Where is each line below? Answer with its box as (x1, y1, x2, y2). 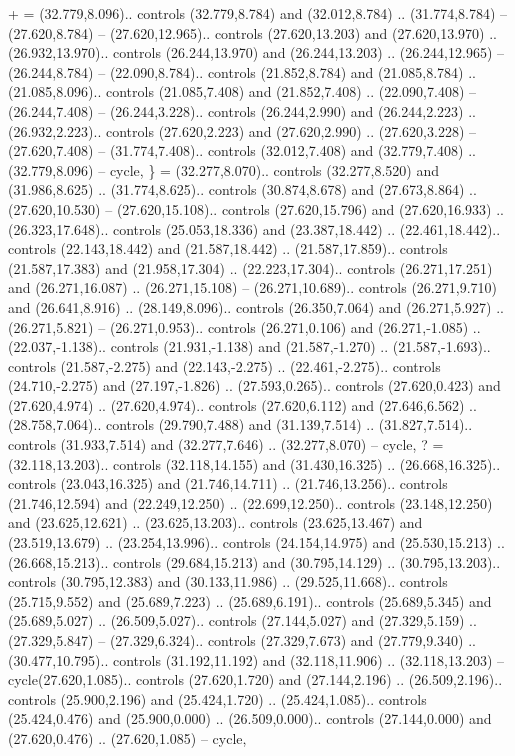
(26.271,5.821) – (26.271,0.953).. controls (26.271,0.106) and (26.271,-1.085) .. (8, 316, 481, 337)
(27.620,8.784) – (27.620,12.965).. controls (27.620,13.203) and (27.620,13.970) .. (8, 22, 497, 43)
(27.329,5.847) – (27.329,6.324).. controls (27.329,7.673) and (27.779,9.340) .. (8, 630, 476, 650)
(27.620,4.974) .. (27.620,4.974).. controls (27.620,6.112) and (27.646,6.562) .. (8, 394, 477, 415)
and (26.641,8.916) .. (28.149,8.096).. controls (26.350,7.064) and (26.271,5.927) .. (8, 296, 505, 317)
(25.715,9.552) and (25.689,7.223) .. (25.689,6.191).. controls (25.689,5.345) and (8, 590, 492, 611)
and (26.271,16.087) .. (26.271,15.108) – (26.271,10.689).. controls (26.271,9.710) (8, 277, 497, 298)
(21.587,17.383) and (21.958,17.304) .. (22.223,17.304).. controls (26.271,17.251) (8, 257, 493, 278)
